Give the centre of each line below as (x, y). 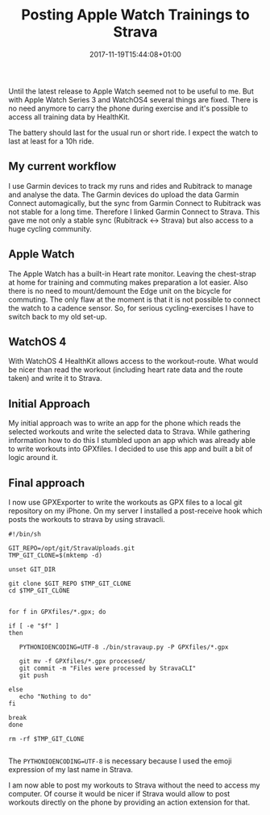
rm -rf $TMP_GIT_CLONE (46, 739)
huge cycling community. (50, 228)
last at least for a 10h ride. (51, 141)
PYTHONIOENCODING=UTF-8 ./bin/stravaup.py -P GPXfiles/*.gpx (124, 647)
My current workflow (62, 167)
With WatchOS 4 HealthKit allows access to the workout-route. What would (133, 362)
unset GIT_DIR (32, 570)
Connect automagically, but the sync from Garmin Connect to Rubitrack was (135, 203)
